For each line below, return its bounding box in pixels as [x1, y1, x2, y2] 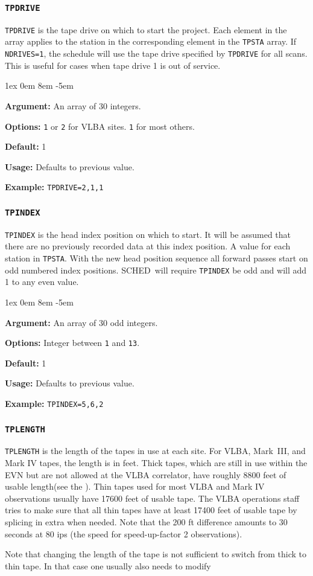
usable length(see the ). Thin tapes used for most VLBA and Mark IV [5, 480, 265, 493]
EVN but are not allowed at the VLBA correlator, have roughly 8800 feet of [5, 468, 286, 481]
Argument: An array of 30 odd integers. [5, 316, 158, 328]
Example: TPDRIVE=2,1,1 [5, 181, 104, 193]
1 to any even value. [5, 275, 79, 288]
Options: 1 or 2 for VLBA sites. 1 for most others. [5, 120, 195, 132]
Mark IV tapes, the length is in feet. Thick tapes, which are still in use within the [5, 456, 308, 469]
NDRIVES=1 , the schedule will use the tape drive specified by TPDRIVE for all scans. [5, 47, 308, 60]
